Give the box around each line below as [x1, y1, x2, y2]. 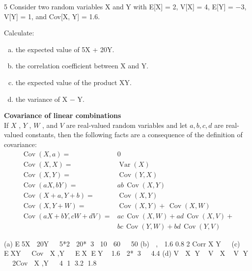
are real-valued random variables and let [66, 120, 188, 130]
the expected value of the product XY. [15, 77, 132, 87]
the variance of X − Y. [15, 93, 84, 104]
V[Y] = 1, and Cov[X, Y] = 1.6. [4, 11, 100, 21]
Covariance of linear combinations [4, 110, 121, 120]
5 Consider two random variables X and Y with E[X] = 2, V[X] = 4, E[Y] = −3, [4, 1, 247, 11]
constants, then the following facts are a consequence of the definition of [25, 129, 243, 140]
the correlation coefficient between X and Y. [15, 60, 149, 71]
